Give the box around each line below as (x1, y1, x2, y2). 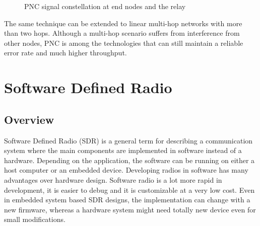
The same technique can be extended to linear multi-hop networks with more (4, 18, 242, 28)
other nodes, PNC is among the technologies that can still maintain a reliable (4, 37, 243, 48)
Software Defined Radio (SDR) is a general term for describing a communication (4, 135, 253, 145)
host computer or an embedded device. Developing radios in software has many (4, 165, 248, 175)
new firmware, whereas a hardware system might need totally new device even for (4, 204, 256, 214)
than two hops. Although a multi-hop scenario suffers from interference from (4, 28, 240, 38)
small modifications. (4, 214, 66, 224)
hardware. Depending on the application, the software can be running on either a (4, 155, 255, 165)
